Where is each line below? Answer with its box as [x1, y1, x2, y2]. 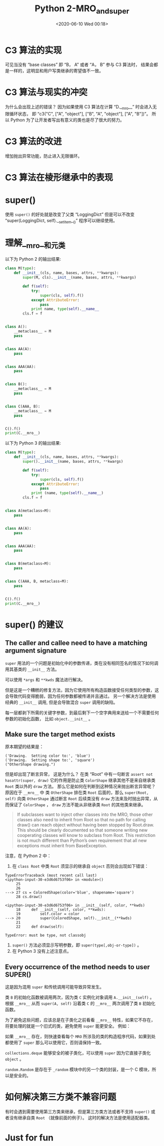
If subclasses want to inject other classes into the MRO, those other [17, 811, 153, 817]
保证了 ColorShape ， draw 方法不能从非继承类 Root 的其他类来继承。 [9, 802, 146, 808]
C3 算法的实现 [5, 45, 62, 56]
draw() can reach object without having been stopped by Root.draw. [17, 822, 155, 828]
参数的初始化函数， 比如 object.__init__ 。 [5, 716, 93, 721]
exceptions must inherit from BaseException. [17, 843, 107, 849]
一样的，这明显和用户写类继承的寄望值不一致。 [9, 68, 103, 74]
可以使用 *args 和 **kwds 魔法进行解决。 [5, 676, 85, 682]
